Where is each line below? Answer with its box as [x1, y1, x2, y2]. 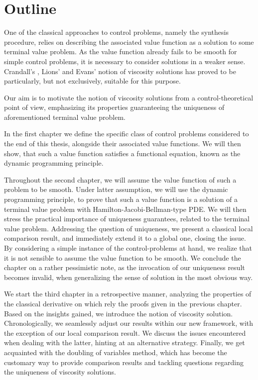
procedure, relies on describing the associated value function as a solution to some [4, 36, 254, 47]
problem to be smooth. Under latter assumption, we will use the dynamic [4, 184, 228, 194]
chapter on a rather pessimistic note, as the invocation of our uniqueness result [4, 262, 245, 273]
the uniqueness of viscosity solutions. [4, 367, 116, 377]
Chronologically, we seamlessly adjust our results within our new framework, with [4, 318, 254, 328]
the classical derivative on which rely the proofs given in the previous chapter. [4, 298, 242, 308]
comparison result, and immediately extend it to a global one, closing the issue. [4, 233, 246, 243]
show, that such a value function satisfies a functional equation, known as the [4, 148, 241, 158]
